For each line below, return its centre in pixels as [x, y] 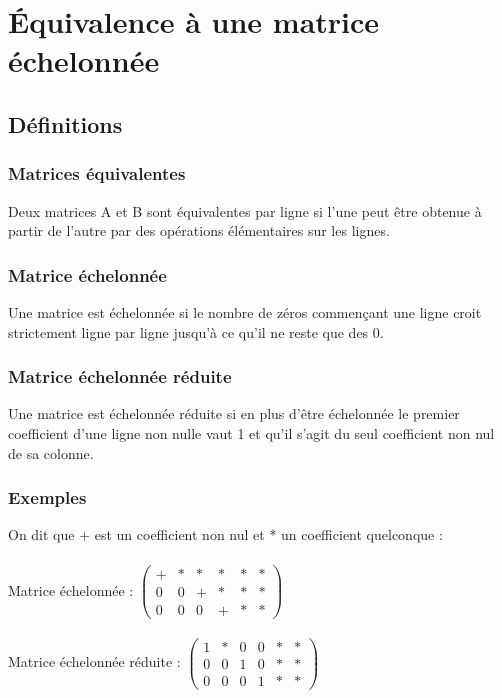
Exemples [47, 497]
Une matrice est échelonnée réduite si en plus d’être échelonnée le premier [234, 413]
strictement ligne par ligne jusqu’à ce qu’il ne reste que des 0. [196, 331]
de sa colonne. [51, 452]
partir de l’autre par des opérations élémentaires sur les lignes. [199, 230]
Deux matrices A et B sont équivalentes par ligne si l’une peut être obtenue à [245, 210]
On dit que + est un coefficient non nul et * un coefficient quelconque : [225, 534]
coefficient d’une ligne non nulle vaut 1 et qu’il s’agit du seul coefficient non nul [251, 432]
